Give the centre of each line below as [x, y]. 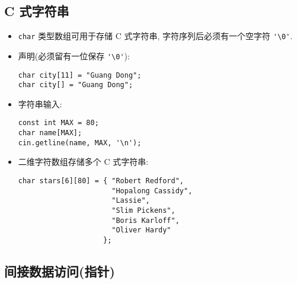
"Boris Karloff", [146, 220]
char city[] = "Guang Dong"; [76, 85]
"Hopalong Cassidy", [152, 191]
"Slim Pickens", [143, 210]
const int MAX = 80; [58, 123]
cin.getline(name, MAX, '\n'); [80, 143]
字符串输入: [40, 103]
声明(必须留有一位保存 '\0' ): [74, 55]
